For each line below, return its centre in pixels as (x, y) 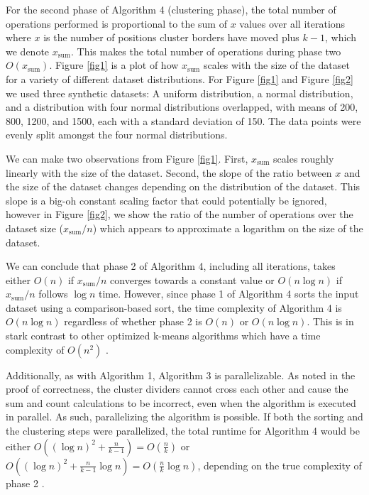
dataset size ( (35, 228)
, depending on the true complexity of (280, 465)
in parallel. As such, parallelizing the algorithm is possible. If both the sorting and (184, 417)
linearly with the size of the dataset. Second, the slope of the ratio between (169, 172)
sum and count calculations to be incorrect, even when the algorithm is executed (181, 402)
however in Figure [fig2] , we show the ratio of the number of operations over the (180, 214)
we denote (28, 51)
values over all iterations (292, 23)
